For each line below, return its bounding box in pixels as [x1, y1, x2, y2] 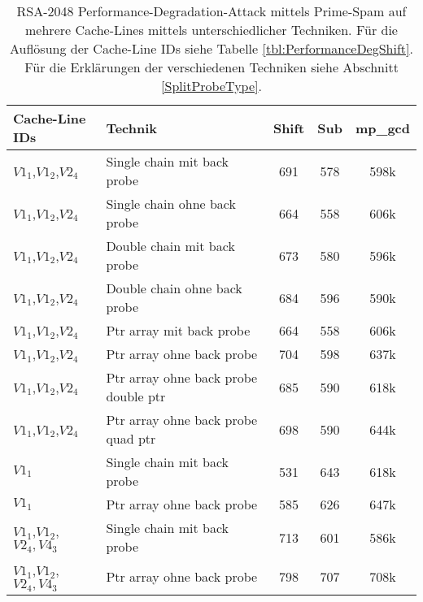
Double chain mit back [106, 236, 235, 255]
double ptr [106, 387, 166, 405]
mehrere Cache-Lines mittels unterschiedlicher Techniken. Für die [25, 20, 398, 39]
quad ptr [106, 429, 156, 448]
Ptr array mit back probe [106, 321, 251, 340]
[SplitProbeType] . [161, 76, 262, 95]
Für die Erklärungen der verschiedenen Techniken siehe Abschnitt [24, 58, 399, 76]
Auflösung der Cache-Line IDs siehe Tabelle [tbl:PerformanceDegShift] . [10, 39, 413, 58]
